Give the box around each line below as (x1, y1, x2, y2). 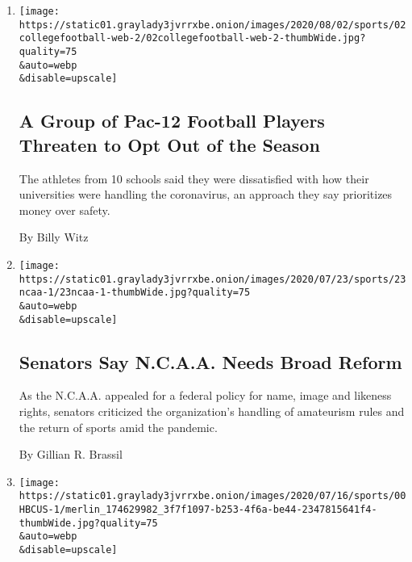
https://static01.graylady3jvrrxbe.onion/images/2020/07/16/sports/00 (19, 490, 406, 502)
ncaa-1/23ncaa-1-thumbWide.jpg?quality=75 (19, 287, 251, 299)
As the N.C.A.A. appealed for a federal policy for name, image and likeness (19, 387, 392, 404)
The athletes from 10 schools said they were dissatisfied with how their (19, 170, 369, 187)
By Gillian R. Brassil (19, 446, 123, 463)
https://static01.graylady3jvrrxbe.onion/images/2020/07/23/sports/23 (19, 273, 406, 285)
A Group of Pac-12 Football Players (19, 108, 325, 133)
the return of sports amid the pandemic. (19, 418, 218, 435)
